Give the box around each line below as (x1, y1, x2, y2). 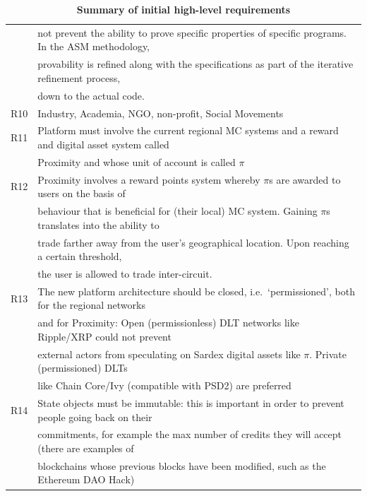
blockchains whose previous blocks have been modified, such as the (37, 458, 326, 473)
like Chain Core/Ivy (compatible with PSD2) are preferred (37, 378, 291, 393)
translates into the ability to (37, 217, 160, 232)
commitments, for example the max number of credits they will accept (37, 427, 342, 442)
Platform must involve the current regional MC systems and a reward (37, 123, 339, 138)
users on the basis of (37, 186, 126, 201)
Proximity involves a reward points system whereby (37, 172, 260, 187)
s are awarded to (269, 172, 341, 187)
